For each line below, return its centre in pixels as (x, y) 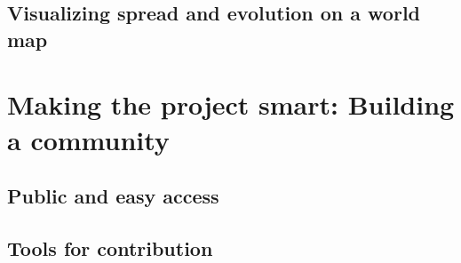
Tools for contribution (110, 247)
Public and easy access (113, 196)
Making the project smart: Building (231, 104)
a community (88, 139)
